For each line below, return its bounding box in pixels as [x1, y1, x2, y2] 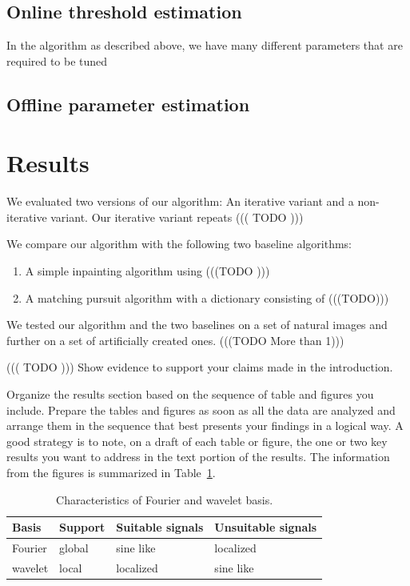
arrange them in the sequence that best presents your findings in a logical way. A [6, 417, 404, 434]
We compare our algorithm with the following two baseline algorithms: [6, 235, 352, 252]
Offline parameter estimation [6, 91, 250, 116]
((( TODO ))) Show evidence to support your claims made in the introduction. [6, 359, 393, 375]
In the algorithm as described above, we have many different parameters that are [6, 37, 403, 54]
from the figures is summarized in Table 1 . [6, 464, 216, 481]
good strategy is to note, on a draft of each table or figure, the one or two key [6, 432, 388, 449]
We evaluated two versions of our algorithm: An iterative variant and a [6, 193, 354, 210]
